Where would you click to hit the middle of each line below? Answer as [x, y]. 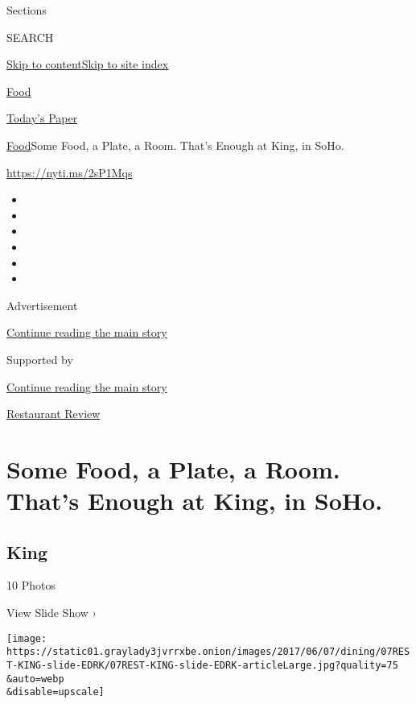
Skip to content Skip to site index [88, 64]
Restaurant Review [54, 414]
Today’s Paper [42, 118]
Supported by [40, 359]
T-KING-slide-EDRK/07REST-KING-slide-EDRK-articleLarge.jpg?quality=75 [202, 665]
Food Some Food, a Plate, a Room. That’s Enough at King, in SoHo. [175, 145]
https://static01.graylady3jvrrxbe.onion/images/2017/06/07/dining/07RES [208, 652]
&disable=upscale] [56, 692]
